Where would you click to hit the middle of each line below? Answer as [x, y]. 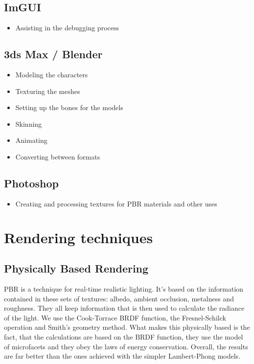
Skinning [29, 124]
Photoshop [31, 183]
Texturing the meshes [48, 91]
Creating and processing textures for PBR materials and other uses [116, 203]
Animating [31, 140]
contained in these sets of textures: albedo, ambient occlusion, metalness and [119, 298]
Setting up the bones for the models [69, 107]
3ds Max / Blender [53, 54]
